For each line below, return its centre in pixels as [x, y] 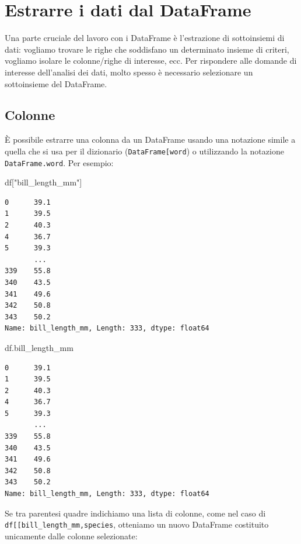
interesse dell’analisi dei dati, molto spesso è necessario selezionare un [129, 72]
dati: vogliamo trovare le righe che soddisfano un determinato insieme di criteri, [147, 49]
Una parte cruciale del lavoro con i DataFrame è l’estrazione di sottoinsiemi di [145, 38]
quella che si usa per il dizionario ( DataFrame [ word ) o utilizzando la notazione [144, 151]
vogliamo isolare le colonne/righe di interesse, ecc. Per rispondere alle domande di [151, 61]
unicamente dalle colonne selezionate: [71, 536]
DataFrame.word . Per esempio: [59, 162]
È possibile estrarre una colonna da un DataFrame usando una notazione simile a [150, 140]
